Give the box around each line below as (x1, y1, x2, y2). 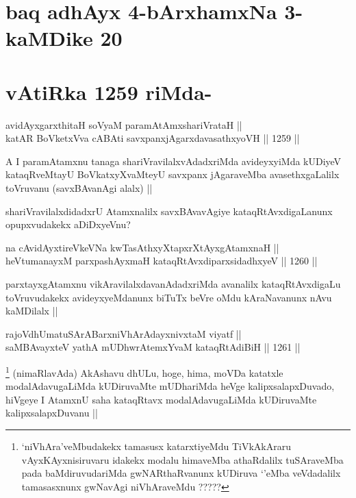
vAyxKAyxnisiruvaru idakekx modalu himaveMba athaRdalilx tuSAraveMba (21, 452, 344, 466)
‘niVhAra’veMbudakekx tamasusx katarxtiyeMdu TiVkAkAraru (21, 439, 291, 453)
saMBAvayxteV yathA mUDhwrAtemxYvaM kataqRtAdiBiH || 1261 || (5, 340, 301, 354)
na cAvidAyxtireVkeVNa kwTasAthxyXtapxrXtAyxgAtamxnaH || (5, 240, 279, 254)
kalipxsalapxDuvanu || (5, 406, 98, 420)
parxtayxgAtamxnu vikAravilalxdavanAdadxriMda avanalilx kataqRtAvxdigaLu (5, 277, 341, 291)
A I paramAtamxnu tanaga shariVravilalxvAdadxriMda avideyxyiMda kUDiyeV (5, 153, 342, 168)
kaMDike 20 (5, 24, 123, 52)
